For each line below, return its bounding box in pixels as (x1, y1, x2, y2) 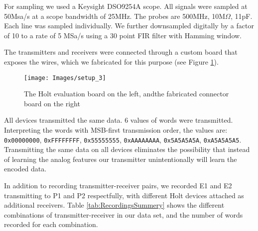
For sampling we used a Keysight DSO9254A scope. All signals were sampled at (4, 1, 248, 11)
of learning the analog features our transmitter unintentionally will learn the (4, 154, 237, 164)
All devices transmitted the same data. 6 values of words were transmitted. (4, 115, 233, 125)
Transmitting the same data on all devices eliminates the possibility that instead (4, 144, 250, 154)
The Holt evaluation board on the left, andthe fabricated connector (24, 88, 229, 99)
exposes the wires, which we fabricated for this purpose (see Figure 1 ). (4, 56, 219, 67)
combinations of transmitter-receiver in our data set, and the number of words (4, 209, 243, 220)
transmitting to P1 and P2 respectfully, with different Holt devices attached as (4, 190, 244, 200)
